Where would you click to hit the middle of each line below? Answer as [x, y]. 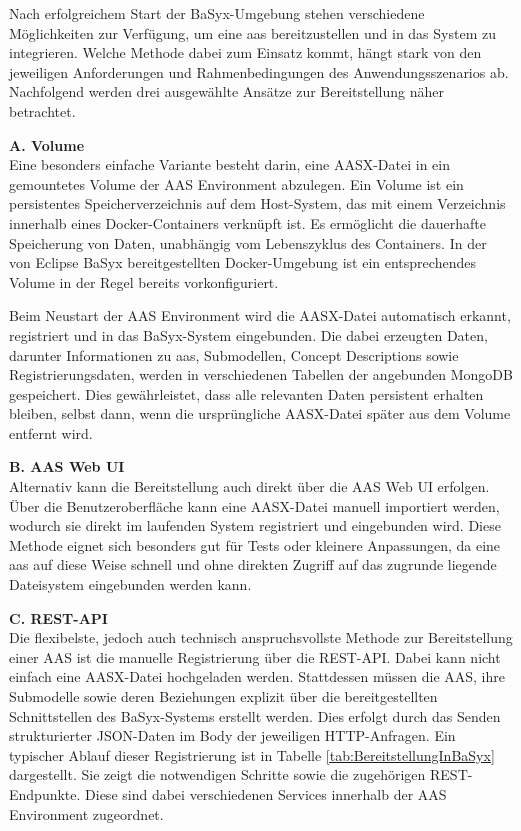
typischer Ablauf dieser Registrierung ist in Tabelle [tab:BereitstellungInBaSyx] [252, 754]
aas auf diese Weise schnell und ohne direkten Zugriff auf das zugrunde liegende [253, 564]
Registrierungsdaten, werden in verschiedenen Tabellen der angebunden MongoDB [261, 374]
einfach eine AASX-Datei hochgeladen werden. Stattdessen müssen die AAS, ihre [257, 676]
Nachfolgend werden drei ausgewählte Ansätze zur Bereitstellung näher [226, 91]
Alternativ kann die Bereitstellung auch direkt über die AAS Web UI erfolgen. [249, 486]
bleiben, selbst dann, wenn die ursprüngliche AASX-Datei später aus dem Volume [260, 413]
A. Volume [47, 144]
